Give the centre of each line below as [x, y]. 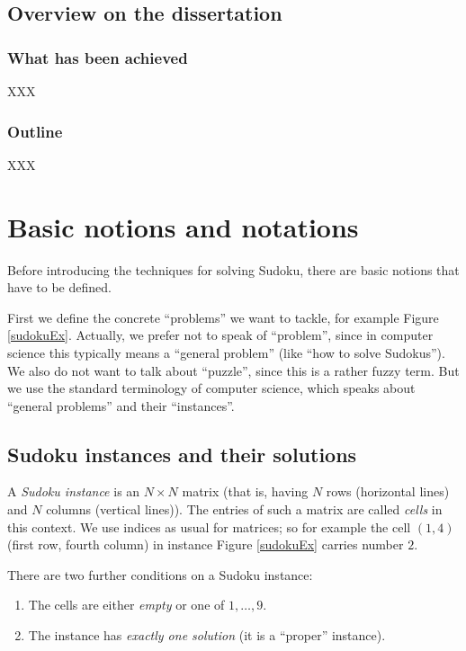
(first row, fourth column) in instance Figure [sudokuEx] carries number [206, 544]
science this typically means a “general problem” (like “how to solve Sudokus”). [226, 352]
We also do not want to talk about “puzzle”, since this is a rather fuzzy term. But [233, 370]
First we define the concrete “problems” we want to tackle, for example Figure [223, 317]
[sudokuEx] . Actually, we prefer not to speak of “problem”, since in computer [220, 335]
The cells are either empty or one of [126, 605]
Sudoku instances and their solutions [182, 454]
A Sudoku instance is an [74, 491]
